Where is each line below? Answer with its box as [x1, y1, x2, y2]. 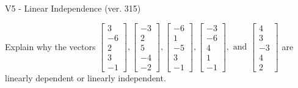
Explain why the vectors [5, 40, 96, 53]
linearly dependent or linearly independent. [5, 71, 166, 84]
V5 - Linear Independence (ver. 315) [5, 2, 141, 14]
